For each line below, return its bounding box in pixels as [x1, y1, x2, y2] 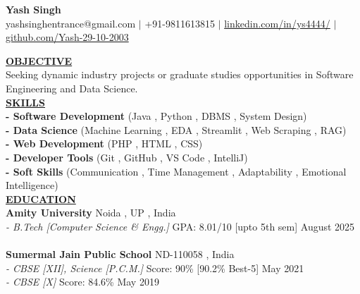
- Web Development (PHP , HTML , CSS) [6, 136, 203, 151]
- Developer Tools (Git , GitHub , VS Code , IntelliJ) [6, 149, 248, 164]
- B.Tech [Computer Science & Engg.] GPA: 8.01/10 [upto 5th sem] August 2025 [6, 219, 355, 233]
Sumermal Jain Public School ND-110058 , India [6, 247, 235, 262]
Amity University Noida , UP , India [6, 205, 176, 220]
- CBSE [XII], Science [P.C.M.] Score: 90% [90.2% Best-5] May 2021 [6, 260, 304, 275]
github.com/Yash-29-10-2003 [6, 30, 129, 44]
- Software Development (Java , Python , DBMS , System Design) [6, 109, 307, 123]
